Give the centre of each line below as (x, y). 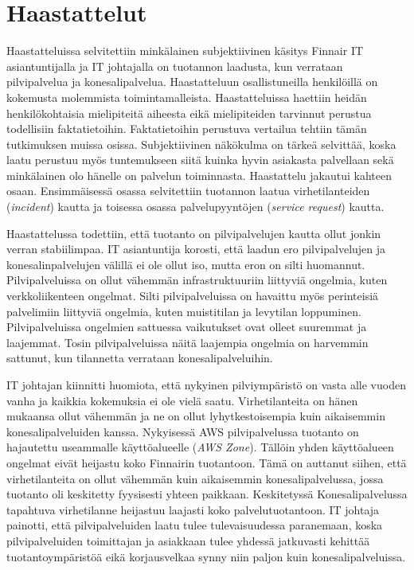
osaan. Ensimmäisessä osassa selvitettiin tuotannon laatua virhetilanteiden (188, 191)
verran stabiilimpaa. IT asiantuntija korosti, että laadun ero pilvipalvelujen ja (196, 249)
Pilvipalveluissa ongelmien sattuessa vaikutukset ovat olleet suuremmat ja (187, 327)
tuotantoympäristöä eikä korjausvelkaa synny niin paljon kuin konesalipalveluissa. (206, 556)
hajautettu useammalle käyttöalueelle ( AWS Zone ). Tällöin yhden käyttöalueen (200, 447)
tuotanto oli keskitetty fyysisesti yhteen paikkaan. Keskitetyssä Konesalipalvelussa (207, 494)
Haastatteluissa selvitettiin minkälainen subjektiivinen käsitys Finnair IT (185, 51)
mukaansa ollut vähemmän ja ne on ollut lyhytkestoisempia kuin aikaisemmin (196, 416)
